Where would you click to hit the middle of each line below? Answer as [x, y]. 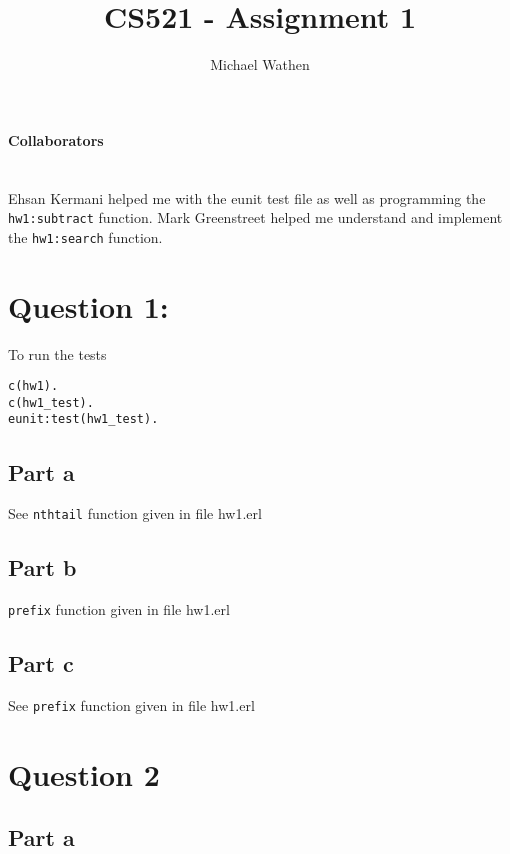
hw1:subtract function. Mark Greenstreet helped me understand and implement [255, 217]
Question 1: [88, 305]
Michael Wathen [260, 64]
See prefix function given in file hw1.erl [131, 705]
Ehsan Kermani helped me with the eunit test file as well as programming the [247, 197]
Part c [41, 663]
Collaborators [56, 139]
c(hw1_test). [51, 402]
